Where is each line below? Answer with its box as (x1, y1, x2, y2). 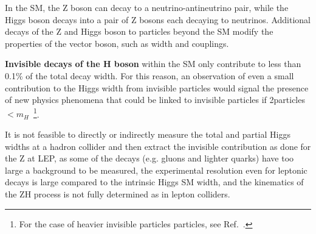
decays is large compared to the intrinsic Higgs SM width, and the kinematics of (5, 175, 304, 188)
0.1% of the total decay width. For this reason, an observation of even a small (5, 69, 294, 82)
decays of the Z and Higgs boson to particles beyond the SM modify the (5, 25, 273, 38)
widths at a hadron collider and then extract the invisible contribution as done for (5, 140, 311, 152)
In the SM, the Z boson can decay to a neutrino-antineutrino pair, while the (5, 1, 289, 13)
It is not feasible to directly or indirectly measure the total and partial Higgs (5, 128, 290, 140)
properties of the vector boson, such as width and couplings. (5, 37, 229, 49)
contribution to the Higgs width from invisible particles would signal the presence (5, 81, 309, 94)
